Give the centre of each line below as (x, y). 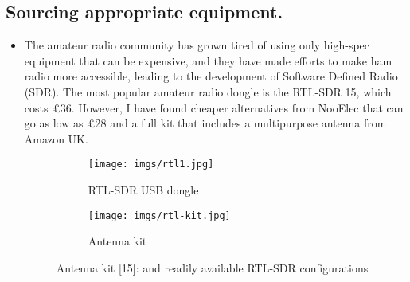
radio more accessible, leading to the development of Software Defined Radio (211, 76)
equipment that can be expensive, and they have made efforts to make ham (208, 60)
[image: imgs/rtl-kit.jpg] (159, 215)
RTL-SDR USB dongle (143, 190)
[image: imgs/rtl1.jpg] (151, 164)
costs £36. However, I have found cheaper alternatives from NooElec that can (214, 107)
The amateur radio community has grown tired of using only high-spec (197, 45)
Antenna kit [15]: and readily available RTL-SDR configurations (212, 267)
